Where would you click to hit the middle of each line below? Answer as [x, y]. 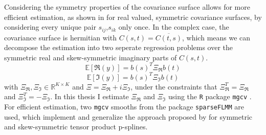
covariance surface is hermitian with [60, 37]
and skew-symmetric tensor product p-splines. [76, 127]
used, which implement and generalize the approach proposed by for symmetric [128, 116]
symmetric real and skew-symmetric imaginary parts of [91, 57]
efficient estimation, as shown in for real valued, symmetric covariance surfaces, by [133, 17]
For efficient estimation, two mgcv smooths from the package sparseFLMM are [124, 107]
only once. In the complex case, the [174, 27]
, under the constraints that [174, 86]
